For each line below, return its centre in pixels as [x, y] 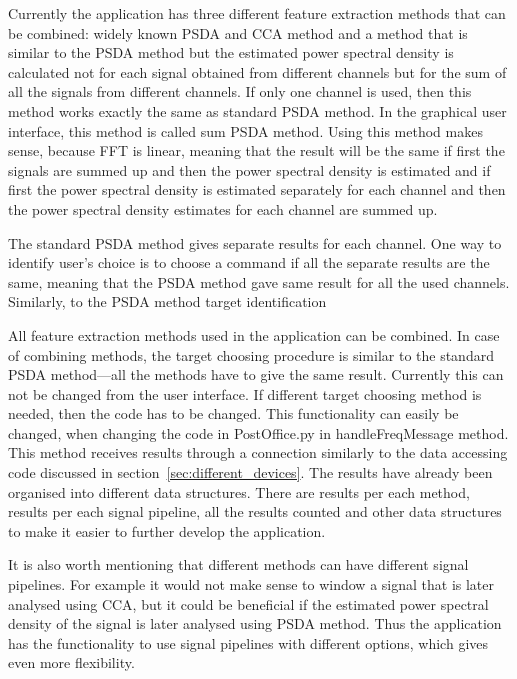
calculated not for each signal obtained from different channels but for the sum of [257, 71]
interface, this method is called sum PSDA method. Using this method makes [245, 130]
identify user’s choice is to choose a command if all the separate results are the [249, 262]
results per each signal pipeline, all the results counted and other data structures [255, 511]
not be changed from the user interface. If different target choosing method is [245, 393]
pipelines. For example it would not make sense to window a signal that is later [251, 584]
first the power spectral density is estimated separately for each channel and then [257, 189]
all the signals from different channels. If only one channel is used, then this [240, 91]
